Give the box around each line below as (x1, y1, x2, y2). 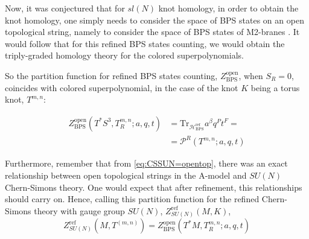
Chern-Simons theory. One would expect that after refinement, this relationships (5, 180, 302, 193)
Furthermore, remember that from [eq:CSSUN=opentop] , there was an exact (5, 157, 288, 170)
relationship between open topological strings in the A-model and (5, 168, 247, 181)
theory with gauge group (34, 204, 125, 217)
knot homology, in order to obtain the (158, 2, 299, 14)
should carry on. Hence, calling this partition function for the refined (5, 193, 260, 205)
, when (238, 69, 263, 81)
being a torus (250, 81, 300, 94)
